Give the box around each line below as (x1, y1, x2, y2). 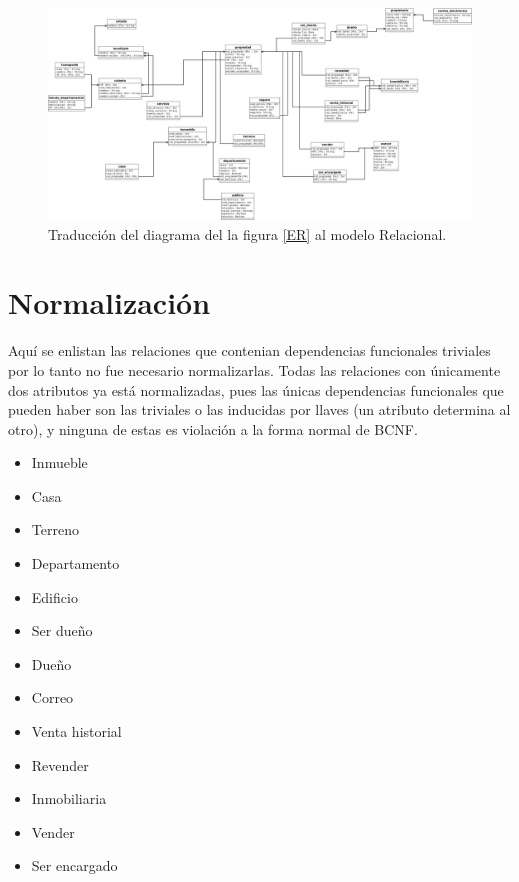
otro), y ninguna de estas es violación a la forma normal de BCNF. (8, 418, 418, 439)
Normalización (8, 282, 211, 323)
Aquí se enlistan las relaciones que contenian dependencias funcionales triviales (8, 340, 491, 361)
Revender (31, 754, 89, 775)
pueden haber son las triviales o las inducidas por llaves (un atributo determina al (8, 399, 511, 420)
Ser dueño (31, 620, 93, 641)
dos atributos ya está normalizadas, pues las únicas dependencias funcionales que (8, 379, 504, 400)
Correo (31, 687, 74, 708)
